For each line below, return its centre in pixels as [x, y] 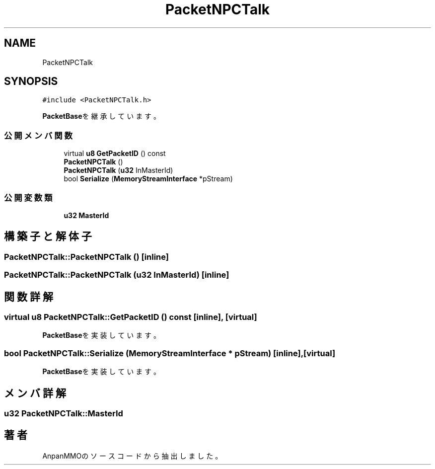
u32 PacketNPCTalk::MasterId [64, 413]
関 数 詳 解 [29, 297]
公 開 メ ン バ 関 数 [38, 135]
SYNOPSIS [31, 81]
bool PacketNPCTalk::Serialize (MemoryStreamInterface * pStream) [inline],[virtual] [170, 353]
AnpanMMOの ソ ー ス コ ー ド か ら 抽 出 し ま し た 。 [132, 456]
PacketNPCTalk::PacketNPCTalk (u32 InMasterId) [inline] [117, 275]
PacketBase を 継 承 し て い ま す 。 [102, 116]
